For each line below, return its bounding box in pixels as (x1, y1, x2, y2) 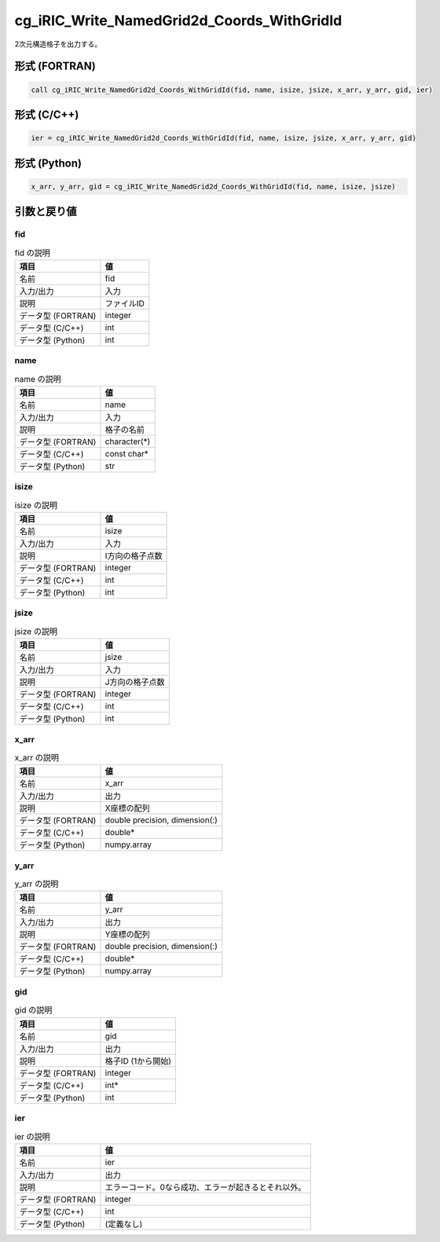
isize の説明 (14, 500, 58, 511)
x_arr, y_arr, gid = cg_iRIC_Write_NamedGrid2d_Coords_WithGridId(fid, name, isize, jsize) (31, 181, 396, 191)
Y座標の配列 (104, 929, 150, 940)
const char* (104, 448, 149, 459)
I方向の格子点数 (104, 551, 163, 562)
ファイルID (104, 298, 145, 309)
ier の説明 (14, 1131, 50, 1142)
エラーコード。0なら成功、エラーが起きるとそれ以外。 (104, 1182, 306, 1193)
